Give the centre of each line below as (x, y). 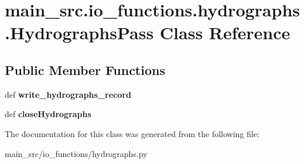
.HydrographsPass (79, 33)
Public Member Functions (85, 69)
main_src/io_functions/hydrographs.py (76, 153)
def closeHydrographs (48, 114)
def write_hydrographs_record (68, 94)
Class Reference (225, 33)
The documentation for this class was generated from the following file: (132, 133)
